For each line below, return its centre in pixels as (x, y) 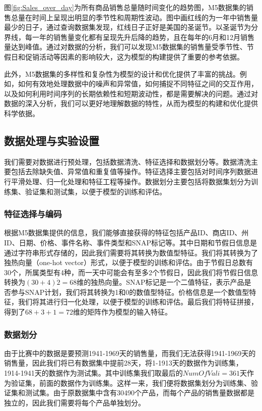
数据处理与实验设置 (52, 140)
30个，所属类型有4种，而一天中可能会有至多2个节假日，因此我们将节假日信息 (131, 272)
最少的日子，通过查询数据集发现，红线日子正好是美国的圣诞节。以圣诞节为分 (131, 27)
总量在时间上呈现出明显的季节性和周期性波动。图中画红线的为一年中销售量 (134, 17)
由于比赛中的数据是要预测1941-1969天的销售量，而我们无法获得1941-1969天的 (130, 353)
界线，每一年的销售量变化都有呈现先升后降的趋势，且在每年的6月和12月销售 (129, 37)
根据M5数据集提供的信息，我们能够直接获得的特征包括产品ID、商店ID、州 (126, 233)
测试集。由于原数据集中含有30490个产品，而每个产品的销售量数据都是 (140, 393)
